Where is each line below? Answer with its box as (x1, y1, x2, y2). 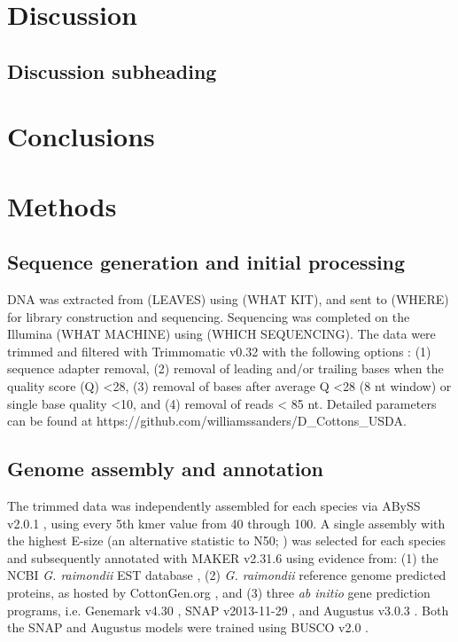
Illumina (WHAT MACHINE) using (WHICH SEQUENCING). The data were (7, 325, 436, 343)
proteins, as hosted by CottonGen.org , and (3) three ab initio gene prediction (7, 583, 431, 602)
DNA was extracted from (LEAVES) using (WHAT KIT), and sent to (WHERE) (7, 290, 449, 309)
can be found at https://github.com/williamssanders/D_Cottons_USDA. (7, 411, 407, 430)
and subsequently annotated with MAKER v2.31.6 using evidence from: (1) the (7, 548, 439, 567)
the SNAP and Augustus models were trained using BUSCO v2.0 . (7, 618, 369, 637)
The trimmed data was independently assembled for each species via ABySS (7, 497, 421, 515)
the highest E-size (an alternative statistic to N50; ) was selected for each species (7, 531, 446, 550)
